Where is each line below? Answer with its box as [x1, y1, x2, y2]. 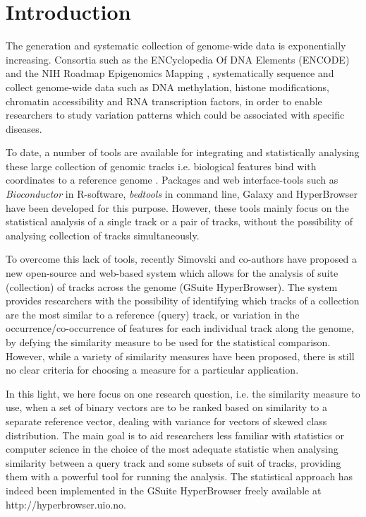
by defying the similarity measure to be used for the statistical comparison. [6, 335, 331, 349]
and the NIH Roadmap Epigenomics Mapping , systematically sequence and [6, 66, 334, 81]
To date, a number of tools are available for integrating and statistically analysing [6, 145, 360, 160]
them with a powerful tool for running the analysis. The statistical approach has [6, 469, 353, 484]
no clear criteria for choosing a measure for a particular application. [6, 362, 299, 377]
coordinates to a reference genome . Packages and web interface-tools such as [6, 172, 338, 187]
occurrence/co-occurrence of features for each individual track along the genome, [6, 321, 354, 335]
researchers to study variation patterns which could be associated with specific [6, 107, 345, 122]
